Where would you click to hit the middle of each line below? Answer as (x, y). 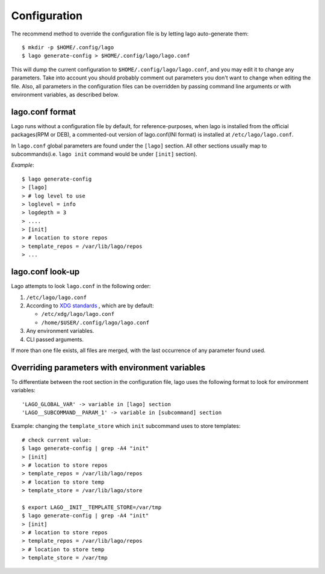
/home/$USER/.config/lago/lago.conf (95, 322)
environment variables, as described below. (65, 94)
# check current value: (57, 440)
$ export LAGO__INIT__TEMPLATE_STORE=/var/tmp (92, 507)
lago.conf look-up (45, 272)
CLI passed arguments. (55, 339)
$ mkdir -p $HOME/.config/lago (68, 47)
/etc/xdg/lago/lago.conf (78, 314)
